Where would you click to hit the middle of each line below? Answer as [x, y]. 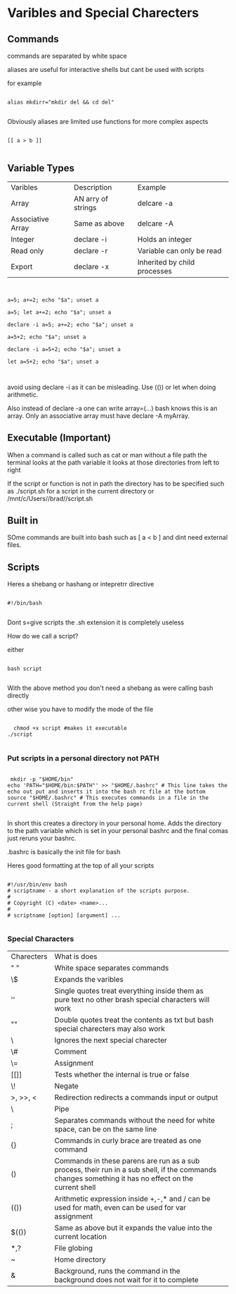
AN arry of [91, 199]
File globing [74, 1247]
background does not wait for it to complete [126, 1279]
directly [18, 696]
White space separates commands [112, 968]
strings [85, 207]
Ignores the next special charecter [111, 1040]
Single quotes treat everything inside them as [129, 990]
